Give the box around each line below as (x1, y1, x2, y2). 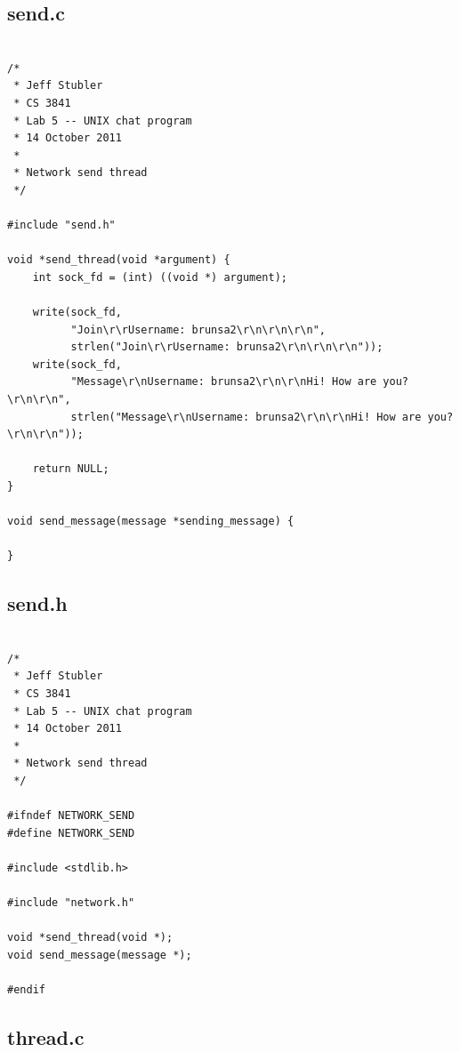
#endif (7, 984, 45, 997)
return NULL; (32, 462, 109, 476)
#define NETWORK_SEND (7, 826, 135, 839)
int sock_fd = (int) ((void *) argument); (32, 270, 287, 284)
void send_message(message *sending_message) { (7, 515, 295, 528)
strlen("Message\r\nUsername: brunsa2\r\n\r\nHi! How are (70, 410, 422, 423)
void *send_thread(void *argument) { (7, 253, 230, 267)
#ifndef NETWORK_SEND (7, 809, 135, 823)
